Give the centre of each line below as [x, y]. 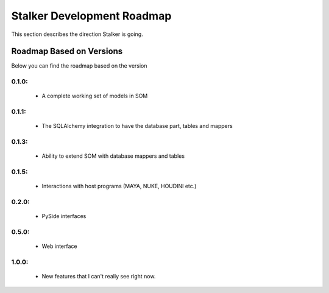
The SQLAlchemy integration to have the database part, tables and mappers [137, 126]
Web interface [59, 246]
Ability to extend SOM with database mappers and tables [113, 156]
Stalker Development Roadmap [91, 16]
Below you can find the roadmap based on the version [79, 66]
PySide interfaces [64, 216]
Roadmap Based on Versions [67, 51]
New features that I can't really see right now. [99, 277]
